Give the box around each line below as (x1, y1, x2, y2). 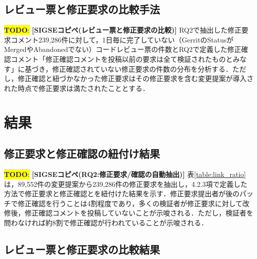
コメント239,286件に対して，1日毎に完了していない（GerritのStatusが (10, 34, 234, 44)
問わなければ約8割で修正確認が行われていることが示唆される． (4, 217, 208, 227)
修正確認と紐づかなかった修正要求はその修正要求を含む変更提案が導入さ (17, 73, 254, 84)
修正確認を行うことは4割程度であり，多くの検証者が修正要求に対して (17, 198, 243, 208)
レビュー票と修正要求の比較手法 (4, 1, 160, 17)
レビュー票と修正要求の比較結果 (4, 241, 160, 257)
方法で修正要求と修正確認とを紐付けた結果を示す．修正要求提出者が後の (4, 188, 240, 199)
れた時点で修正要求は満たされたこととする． (4, 83, 150, 93)
